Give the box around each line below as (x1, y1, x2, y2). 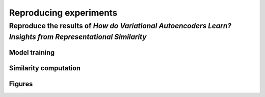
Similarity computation (9, 64, 81, 73)
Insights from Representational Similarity (9, 32, 147, 41)
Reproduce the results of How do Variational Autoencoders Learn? (9, 21, 232, 30)
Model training (9, 49, 55, 57)
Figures (9, 79, 33, 88)
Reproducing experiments (9, 7, 118, 18)
